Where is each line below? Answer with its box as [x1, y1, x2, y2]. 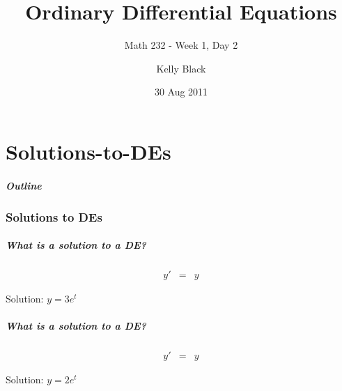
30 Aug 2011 [154, 84, 208, 99]
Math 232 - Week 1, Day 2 [124, 38, 238, 52]
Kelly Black [156, 61, 206, 75]
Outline [6, 178, 42, 192]
